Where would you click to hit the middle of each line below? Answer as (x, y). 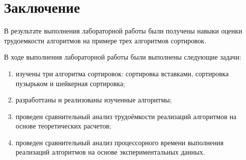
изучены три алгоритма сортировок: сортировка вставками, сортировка (122, 73)
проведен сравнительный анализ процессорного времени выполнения (120, 142)
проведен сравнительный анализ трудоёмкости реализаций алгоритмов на (126, 116)
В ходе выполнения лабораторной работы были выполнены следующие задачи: (123, 57)
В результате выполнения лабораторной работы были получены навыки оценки (123, 31)
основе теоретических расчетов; (63, 126)
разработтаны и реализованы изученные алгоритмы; (94, 100)
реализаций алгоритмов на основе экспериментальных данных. (110, 152)
